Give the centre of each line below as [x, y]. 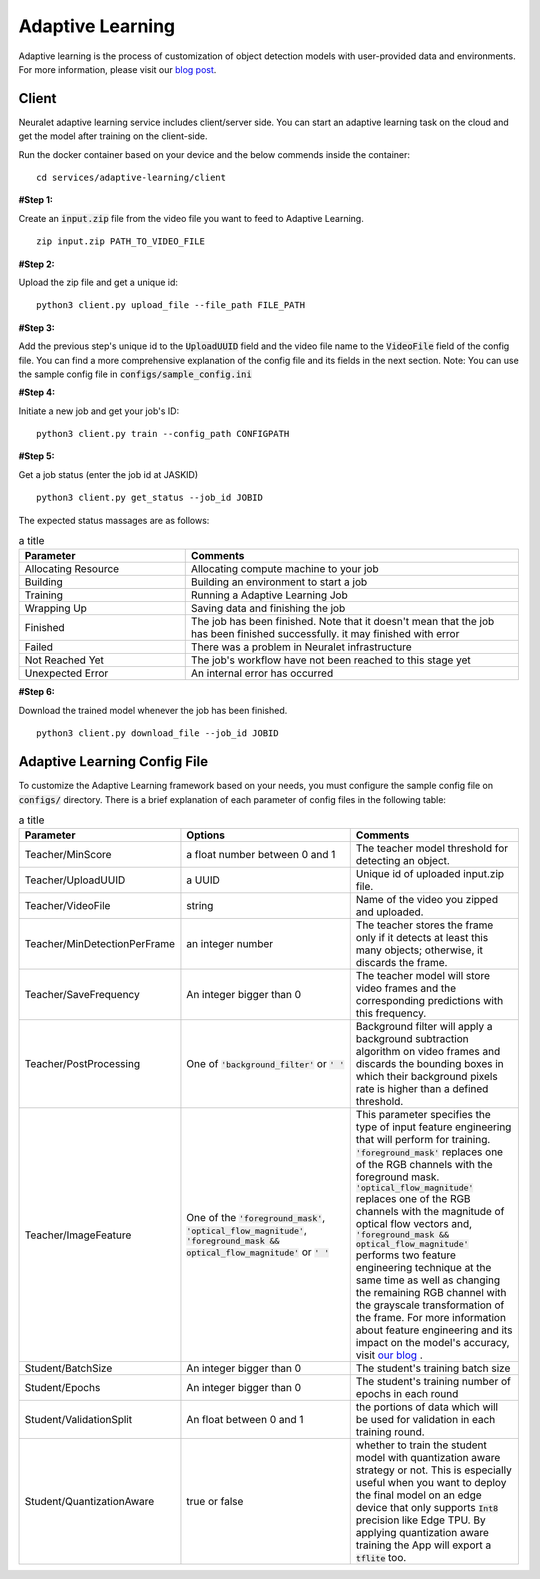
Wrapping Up [55, 608]
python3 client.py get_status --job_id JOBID [150, 498]
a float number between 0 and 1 [261, 855]
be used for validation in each [425, 1420]
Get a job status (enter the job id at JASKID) [108, 474]
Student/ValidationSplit [78, 1420]
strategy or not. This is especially [433, 1470]
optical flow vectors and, [414, 1224]
